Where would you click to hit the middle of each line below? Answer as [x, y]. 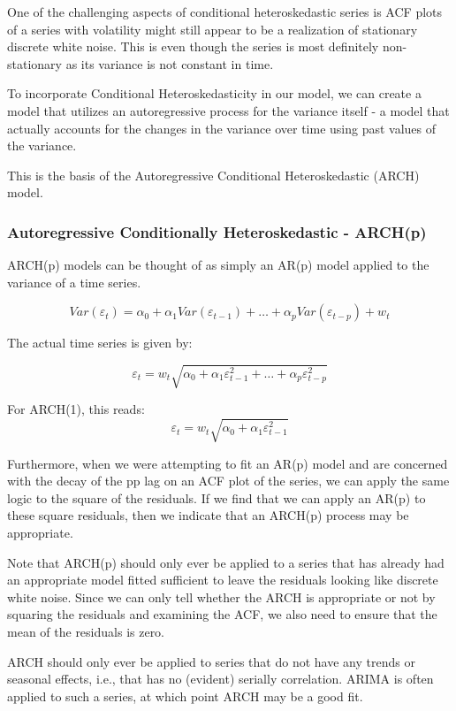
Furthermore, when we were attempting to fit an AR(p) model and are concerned [228, 463]
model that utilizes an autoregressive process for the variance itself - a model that [228, 110]
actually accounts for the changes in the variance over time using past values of [222, 128]
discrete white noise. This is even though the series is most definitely [193, 46]
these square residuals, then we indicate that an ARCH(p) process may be [208, 515]
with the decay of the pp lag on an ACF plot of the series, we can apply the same [228, 481]
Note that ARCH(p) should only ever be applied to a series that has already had [226, 562]
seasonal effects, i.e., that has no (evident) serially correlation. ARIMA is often [220, 679]
